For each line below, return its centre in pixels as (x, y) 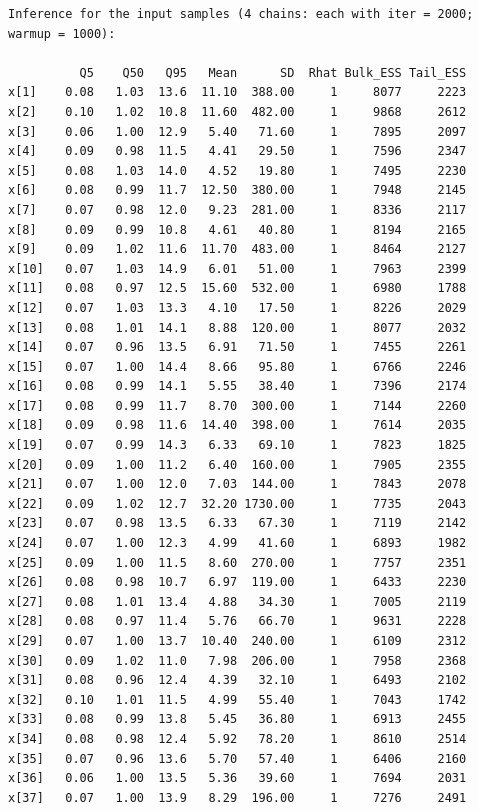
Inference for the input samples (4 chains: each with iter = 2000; (241, 14)
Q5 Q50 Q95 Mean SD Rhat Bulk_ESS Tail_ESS (273, 72)
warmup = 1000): (62, 33)
